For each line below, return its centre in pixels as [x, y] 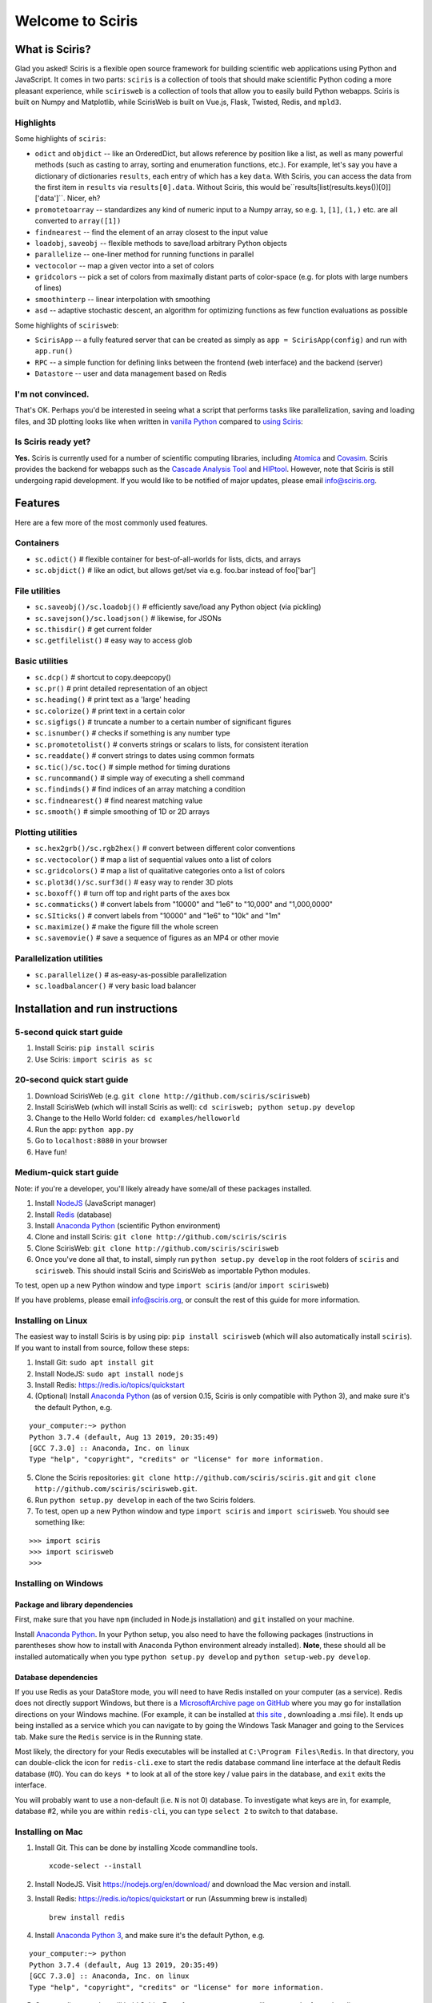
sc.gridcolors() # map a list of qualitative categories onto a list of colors [160, 871]
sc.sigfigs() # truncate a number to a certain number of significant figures [163, 722]
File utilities [38, 590]
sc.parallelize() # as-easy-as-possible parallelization [131, 974]
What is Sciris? [53, 49]
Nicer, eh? [84, 198]
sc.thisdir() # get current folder [93, 629]
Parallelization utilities [59, 959]
